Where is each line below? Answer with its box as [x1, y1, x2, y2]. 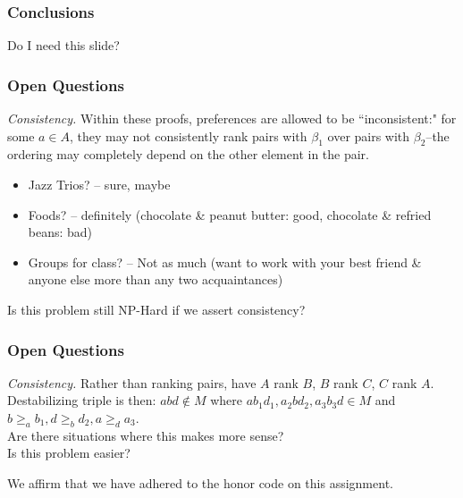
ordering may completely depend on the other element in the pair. [7, 145, 369, 164]
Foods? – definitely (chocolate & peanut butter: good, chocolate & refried [28, 205, 432, 224]
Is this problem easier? [7, 443, 130, 462]
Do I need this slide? [7, 36, 120, 55]
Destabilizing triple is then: [7, 391, 156, 409]
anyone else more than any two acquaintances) [28, 270, 283, 289]
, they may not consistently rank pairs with [70, 126, 307, 145]
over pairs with [327, 126, 410, 145]
